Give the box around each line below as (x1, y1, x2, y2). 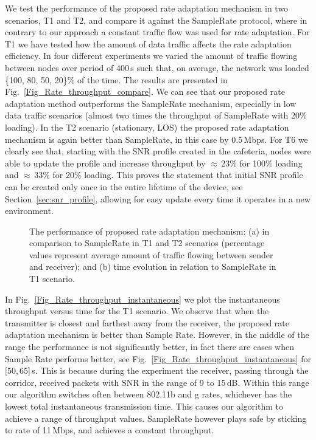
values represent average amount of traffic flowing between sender (29, 248, 273, 261)
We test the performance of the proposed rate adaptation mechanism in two (5, 2, 289, 14)
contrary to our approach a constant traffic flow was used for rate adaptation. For (5, 26, 310, 38)
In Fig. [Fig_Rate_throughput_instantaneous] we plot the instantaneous (5, 292, 280, 305)
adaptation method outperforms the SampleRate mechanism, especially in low (5, 97, 297, 109)
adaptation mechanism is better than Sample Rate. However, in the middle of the (5, 328, 309, 341)
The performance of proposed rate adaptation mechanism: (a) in (29, 224, 270, 237)
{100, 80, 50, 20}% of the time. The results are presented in (5, 73, 228, 86)
